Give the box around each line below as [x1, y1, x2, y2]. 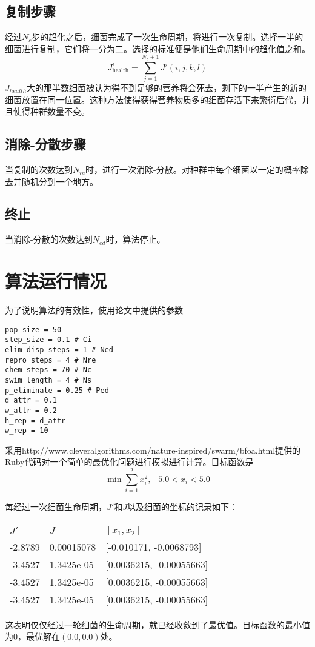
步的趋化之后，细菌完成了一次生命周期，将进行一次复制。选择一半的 [31, 30, 303, 43]
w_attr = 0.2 [5, 406, 57, 415]
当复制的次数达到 [5, 163, 73, 175]
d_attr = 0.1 [5, 396, 57, 405]
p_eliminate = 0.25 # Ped [5, 386, 109, 395]
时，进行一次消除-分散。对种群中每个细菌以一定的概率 [85, 163, 300, 175]
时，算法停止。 [105, 233, 165, 246]
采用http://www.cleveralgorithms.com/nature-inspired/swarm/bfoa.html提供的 [5, 443, 301, 456]
